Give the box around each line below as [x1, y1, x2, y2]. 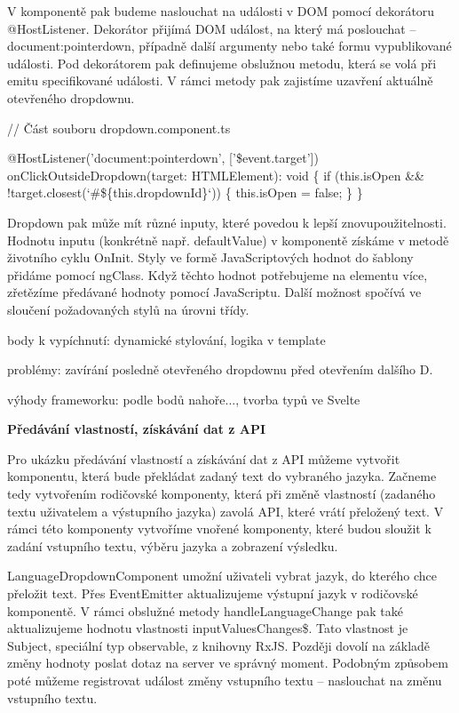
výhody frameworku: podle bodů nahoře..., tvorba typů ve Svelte [7, 389, 360, 408]
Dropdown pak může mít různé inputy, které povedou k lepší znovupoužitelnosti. [7, 212, 447, 231]
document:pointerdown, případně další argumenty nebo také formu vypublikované [7, 36, 452, 55]
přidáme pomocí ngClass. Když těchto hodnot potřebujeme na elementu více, [7, 265, 428, 284]
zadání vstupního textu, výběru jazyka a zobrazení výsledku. [7, 536, 338, 555]
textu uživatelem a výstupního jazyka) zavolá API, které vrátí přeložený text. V [7, 501, 444, 520]
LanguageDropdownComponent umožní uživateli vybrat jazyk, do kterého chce [7, 566, 437, 585]
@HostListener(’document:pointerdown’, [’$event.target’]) [7, 148, 319, 167]
